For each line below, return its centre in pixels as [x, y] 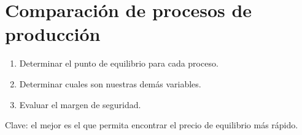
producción [53, 34]
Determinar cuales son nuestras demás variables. [110, 83]
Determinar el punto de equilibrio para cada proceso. [119, 63]
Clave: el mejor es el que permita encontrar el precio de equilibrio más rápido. [152, 125]
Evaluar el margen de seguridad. [80, 104]
